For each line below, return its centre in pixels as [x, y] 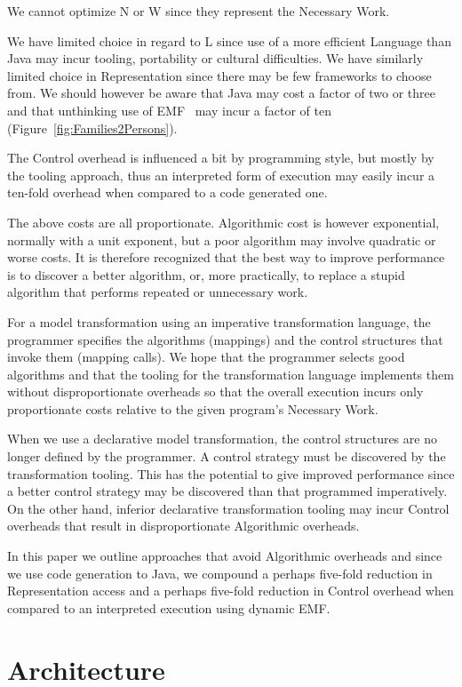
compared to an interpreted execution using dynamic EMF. [169, 607]
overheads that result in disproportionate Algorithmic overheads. [183, 526]
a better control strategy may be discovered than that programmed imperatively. [227, 491]
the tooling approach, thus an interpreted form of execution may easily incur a [221, 175]
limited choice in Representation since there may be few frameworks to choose [219, 75]
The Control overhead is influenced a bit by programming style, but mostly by [221, 158]
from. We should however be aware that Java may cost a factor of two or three [221, 93]
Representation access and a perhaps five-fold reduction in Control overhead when [231, 591]
